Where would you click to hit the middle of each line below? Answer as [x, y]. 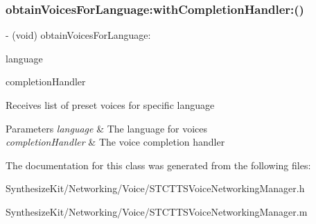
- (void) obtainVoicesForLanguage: [78, 35]
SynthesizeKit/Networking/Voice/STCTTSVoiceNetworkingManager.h [155, 188]
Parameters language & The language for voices [107, 128]
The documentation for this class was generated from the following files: [158, 165]
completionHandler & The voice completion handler [115, 142]
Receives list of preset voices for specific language [110, 105]
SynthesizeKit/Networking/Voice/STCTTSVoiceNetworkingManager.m [157, 211]
